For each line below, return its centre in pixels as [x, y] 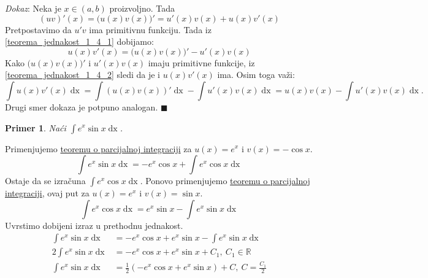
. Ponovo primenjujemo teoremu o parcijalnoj [225, 181]
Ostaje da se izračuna [45, 181]
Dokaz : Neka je [33, 8]
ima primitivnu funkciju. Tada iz [150, 29]
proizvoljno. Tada [142, 8]
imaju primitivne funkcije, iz [201, 62]
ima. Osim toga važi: [256, 75]
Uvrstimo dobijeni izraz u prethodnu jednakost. [94, 225]
